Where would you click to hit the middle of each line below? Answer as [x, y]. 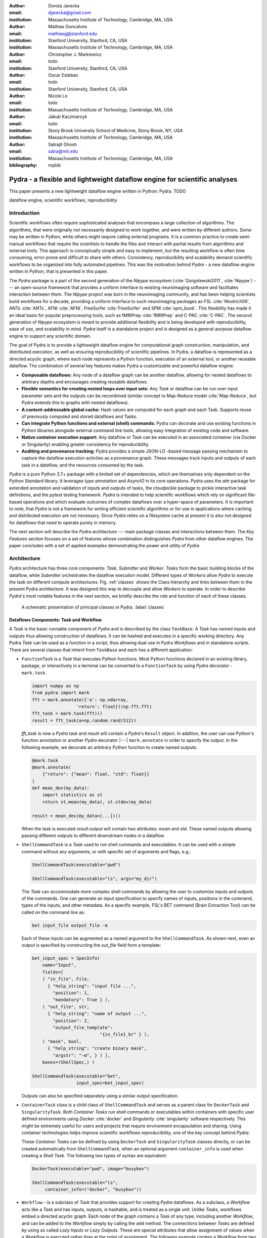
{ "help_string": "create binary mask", [97, 1048]
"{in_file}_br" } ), [124, 1034]
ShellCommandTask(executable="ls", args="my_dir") [95, 878]
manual [17, 244]
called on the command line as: [53, 912]
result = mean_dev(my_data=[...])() [76, 816]
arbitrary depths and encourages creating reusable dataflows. [85, 382]
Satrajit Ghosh [63, 144]
